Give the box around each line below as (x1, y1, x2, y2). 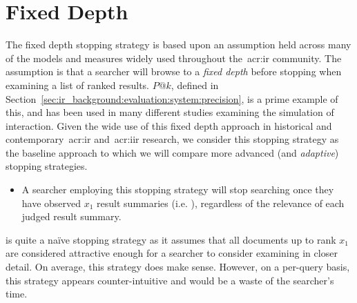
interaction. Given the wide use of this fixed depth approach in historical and (6, 118, 332, 133)
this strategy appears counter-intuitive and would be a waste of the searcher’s (6, 273, 334, 287)
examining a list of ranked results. (6, 77, 149, 92)
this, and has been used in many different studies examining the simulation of (6, 105, 334, 119)
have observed (21, 195, 81, 210)
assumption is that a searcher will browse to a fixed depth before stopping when (6, 64, 342, 79)
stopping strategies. (6, 159, 88, 173)
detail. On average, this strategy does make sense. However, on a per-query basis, (6, 260, 350, 274)
